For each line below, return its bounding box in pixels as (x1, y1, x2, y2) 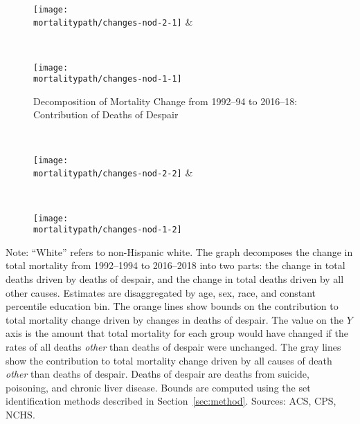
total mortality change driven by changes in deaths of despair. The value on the (6, 312, 344, 326)
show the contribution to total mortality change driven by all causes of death (6, 353, 332, 367)
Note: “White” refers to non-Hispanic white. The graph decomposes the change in (6, 244, 353, 259)
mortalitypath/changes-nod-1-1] (33, 74, 182, 84)
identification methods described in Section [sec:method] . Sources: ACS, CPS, (6, 394, 336, 408)
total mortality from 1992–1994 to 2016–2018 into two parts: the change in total (6, 258, 345, 273)
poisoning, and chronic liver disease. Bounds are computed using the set (6, 380, 311, 394)
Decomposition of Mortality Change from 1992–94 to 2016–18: (33, 93, 298, 108)
